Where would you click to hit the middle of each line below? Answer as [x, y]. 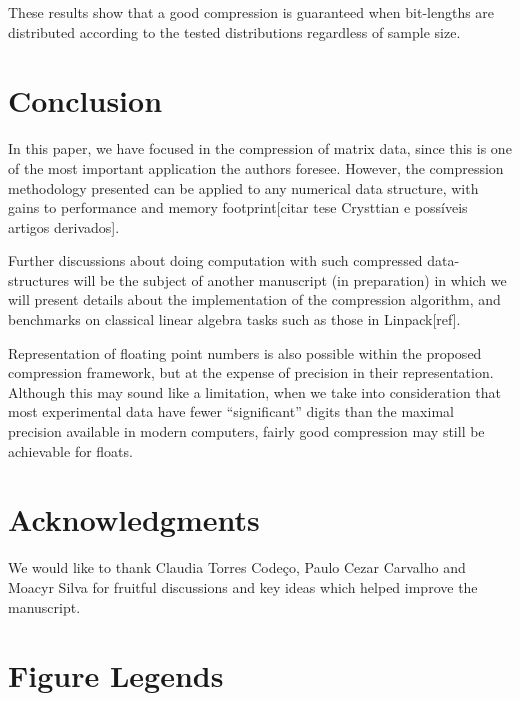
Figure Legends [116, 675]
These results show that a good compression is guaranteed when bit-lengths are [251, 12]
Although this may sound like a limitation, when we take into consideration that [255, 391]
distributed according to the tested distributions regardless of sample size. [234, 31]
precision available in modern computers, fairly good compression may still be [246, 431]
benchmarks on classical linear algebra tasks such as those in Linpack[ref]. [234, 319]
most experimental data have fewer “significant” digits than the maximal [231, 411]
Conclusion [85, 100]
